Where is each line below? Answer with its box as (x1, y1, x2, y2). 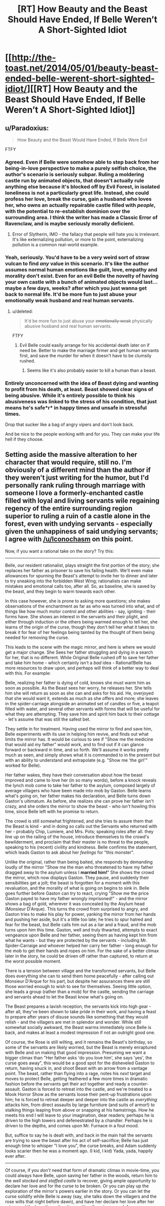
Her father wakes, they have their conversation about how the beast (5, 772, 143, 778)
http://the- (11, 52, 56, 63)
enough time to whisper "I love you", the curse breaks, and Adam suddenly (5, 1143, 157, 1148)
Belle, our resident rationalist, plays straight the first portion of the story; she (5, 562, 160, 568)
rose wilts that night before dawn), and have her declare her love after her (5, 1199, 155, 1205)
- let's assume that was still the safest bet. (5, 716, 91, 722)
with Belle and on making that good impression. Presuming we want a (5, 1049, 146, 1055)
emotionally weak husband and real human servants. (5, 297, 135, 304)
